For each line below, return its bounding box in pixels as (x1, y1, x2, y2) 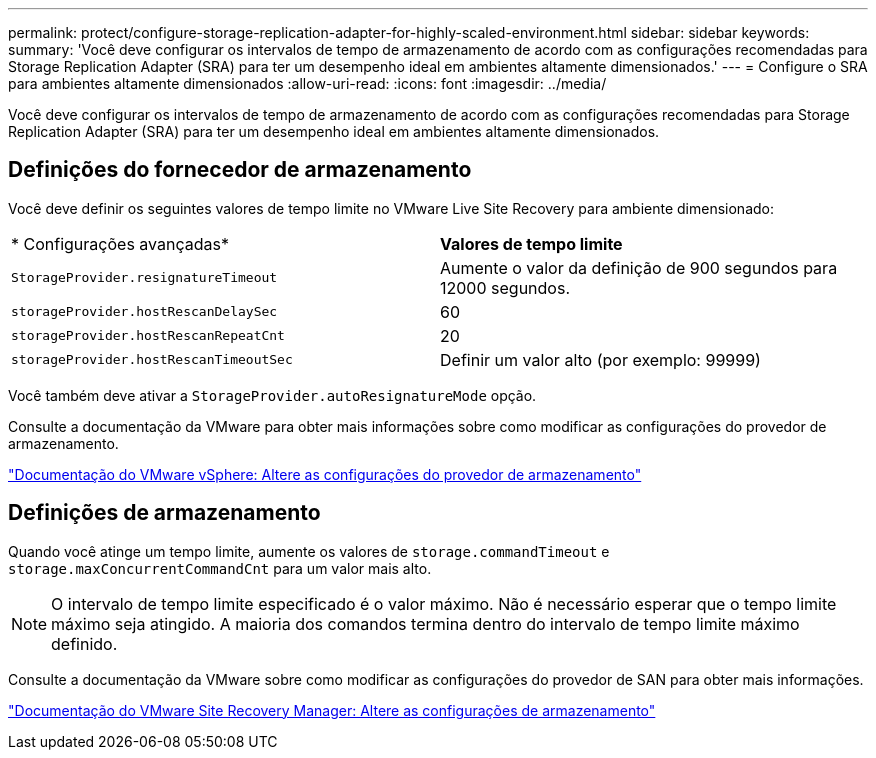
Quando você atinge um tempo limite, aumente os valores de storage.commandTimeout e (8, 542, 610, 560)
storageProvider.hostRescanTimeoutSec (11, 352, 293, 368)
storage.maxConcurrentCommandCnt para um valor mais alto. (8, 559, 432, 577)
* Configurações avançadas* (11, 233, 229, 254)
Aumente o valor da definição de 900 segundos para (440, 257, 838, 278)
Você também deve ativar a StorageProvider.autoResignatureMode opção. (8, 386, 537, 404)
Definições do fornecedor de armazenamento (8, 157, 472, 183)
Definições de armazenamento (8, 500, 321, 526)
